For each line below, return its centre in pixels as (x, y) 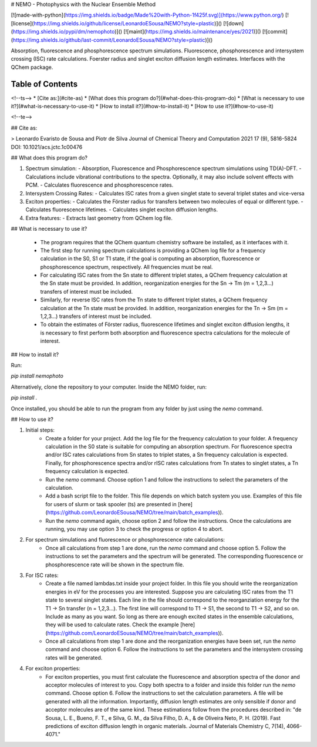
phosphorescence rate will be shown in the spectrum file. (115, 565)
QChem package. (32, 67)
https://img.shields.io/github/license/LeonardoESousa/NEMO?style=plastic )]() (128, 23)
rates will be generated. (74, 658)
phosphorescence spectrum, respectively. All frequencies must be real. (127, 267)
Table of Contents (44, 84)
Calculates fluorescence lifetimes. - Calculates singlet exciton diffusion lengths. (122, 210)
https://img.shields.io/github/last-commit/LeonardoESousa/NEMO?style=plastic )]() (113, 40)
